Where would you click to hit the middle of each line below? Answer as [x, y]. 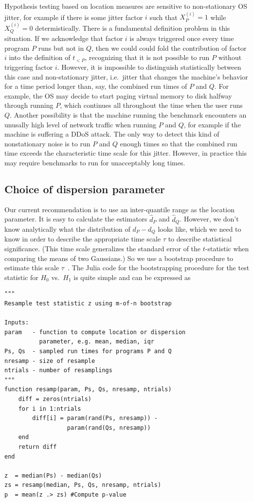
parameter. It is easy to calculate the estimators [76, 219]
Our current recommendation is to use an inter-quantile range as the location [119, 209]
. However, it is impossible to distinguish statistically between [149, 67]
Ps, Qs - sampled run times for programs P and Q [88, 351]
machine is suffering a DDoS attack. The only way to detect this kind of [112, 134]
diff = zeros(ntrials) [55, 399]
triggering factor [29, 67]
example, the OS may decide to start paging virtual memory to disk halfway [118, 95]
